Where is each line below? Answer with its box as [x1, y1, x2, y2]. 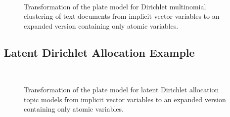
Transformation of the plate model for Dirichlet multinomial [24, 1, 206, 11]
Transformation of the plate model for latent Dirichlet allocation [24, 84, 219, 95]
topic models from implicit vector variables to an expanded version [24, 94, 226, 104]
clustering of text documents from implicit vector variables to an [24, 11, 220, 21]
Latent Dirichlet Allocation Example [4, 44, 195, 60]
